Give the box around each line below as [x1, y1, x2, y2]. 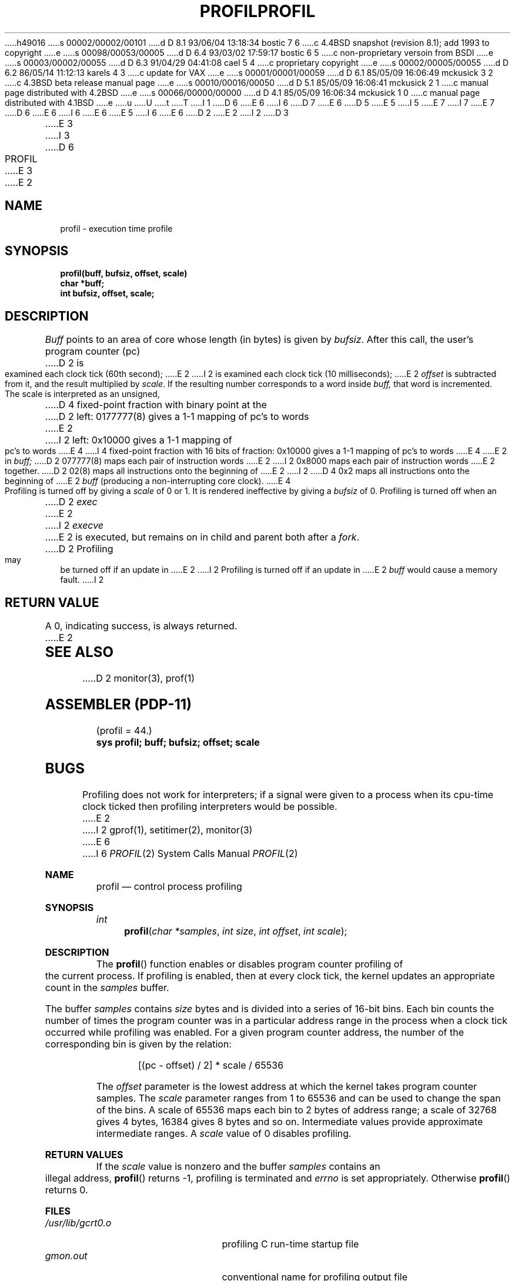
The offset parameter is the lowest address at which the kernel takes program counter [96, 1080, 477, 1092]
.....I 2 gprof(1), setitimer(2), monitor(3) [82, 823, 253, 836]
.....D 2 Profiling [45, 543, 113, 555]
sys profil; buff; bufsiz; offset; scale [96, 736, 260, 748]
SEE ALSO [45, 643, 114, 661]
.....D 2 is [45, 357, 84, 369]
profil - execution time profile [60, 223, 173, 233]
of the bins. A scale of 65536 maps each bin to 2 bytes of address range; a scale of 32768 [96, 1103, 497, 1116]
